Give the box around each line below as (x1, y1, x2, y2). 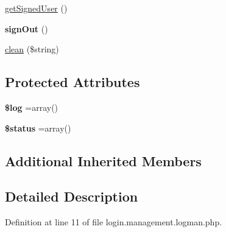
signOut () (5, 22, 48, 35)
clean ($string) (5, 43, 59, 55)
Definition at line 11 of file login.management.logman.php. (5, 216, 222, 228)
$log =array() (5, 100, 58, 113)
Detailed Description (5, 187, 138, 206)
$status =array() (5, 121, 71, 134)
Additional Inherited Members (5, 151, 202, 170)
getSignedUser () (5, 2, 68, 14)
